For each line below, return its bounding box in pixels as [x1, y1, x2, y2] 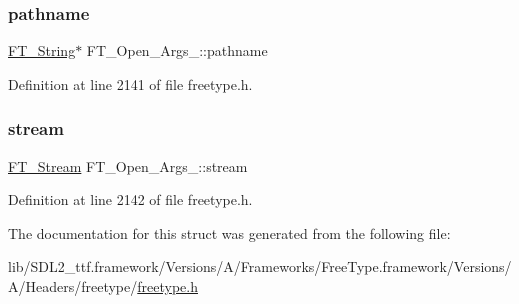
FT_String [8, 40, 76, 61]
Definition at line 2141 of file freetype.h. [8, 73, 253, 94]
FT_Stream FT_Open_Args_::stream [8, 155, 248, 176]
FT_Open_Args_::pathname [86, 40, 268, 61]
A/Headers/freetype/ [8, 276, 138, 296]
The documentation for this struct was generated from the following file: [8, 222, 451, 243]
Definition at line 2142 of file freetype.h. [8, 189, 253, 210]
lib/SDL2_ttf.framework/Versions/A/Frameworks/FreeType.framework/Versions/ [8, 256, 512, 277]
